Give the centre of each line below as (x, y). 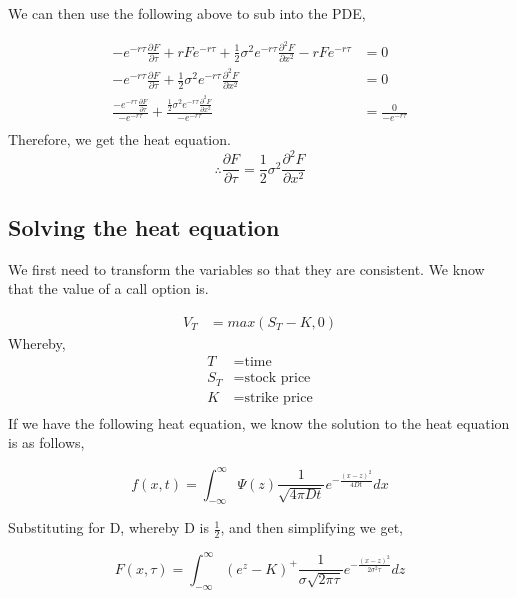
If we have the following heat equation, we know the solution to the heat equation (259, 422)
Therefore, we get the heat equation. (119, 139)
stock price (277, 378)
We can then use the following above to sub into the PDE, (187, 13)
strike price (278, 397)
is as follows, (46, 442)
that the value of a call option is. (108, 288)
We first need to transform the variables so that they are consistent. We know (246, 268)
